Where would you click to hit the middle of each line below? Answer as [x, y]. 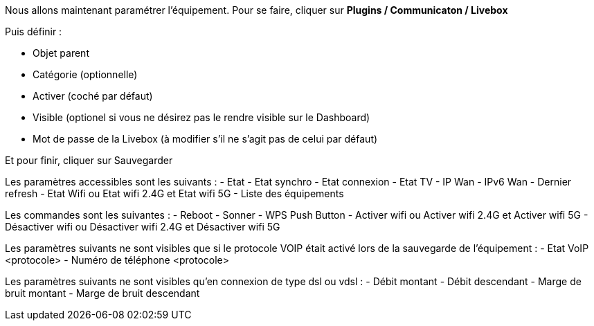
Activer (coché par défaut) [93, 96]
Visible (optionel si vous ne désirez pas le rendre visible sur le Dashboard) [201, 117]
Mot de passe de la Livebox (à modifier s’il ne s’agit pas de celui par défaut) [205, 139]
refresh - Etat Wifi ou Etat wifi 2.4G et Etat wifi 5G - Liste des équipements [174, 193]
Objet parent [61, 53]
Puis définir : [34, 31]
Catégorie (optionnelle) [85, 74]
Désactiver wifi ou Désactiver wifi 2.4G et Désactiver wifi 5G [143, 227]
